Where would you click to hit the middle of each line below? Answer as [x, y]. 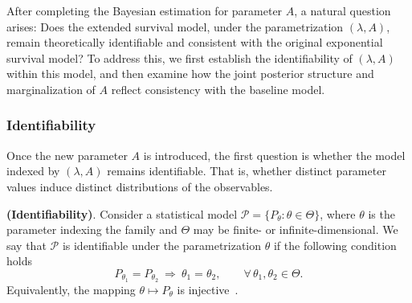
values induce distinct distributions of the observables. [140, 186]
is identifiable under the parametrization [162, 245]
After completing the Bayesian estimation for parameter [145, 10]
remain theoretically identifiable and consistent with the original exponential [195, 42]
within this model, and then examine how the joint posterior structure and [190, 74]
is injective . [208, 289]
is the [381, 213]
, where [338, 213]
